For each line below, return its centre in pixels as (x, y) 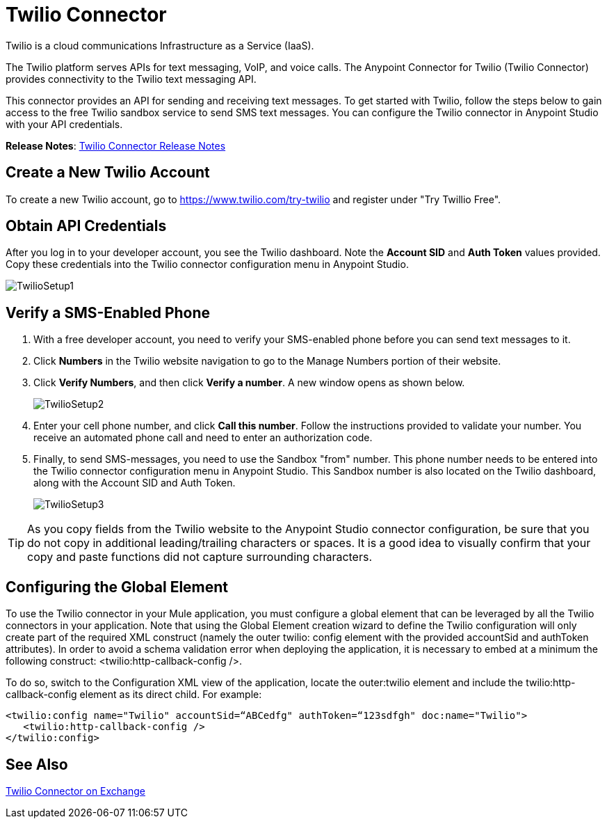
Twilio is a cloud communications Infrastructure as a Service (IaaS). (160, 45)
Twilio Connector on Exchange (75, 791)
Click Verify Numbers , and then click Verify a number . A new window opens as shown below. (249, 383)
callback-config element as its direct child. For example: (134, 695)
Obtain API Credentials (86, 226)
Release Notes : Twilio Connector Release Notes (116, 145)
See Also (37, 764)
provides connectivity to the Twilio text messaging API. (131, 79)
